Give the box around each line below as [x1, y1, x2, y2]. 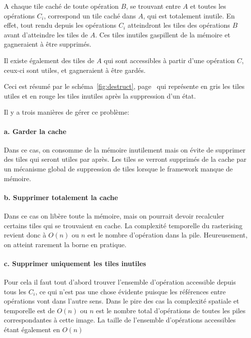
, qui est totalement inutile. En [143, 10, 235, 20]
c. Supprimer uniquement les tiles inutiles [4, 258, 146, 268]
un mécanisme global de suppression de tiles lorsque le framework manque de [4, 163, 233, 173]
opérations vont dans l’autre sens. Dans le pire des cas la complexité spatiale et [4, 296, 239, 306]
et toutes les [190, 1, 226, 11]
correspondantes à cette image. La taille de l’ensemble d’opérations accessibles [4, 315, 236, 325]
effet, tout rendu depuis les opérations [4, 20, 117, 30]
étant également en [4, 324, 60, 335]
